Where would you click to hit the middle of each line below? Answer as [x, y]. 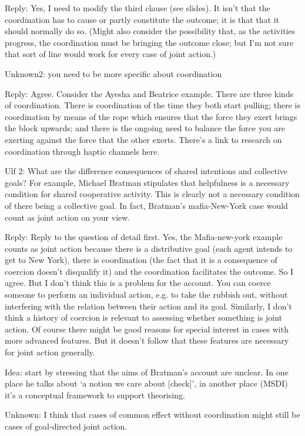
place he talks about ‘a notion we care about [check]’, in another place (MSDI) [146, 383]
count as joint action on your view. [68, 217]
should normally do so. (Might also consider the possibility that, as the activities [150, 31]
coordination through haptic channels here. [82, 151]
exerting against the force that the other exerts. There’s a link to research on [143, 139]
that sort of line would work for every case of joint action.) [110, 54]
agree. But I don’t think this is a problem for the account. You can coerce [138, 283]
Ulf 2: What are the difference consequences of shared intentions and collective [146, 171]
